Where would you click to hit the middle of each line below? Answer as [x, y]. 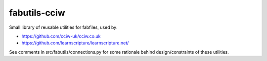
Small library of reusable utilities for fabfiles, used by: [64, 27]
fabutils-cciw [37, 13]
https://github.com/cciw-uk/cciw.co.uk [61, 36]
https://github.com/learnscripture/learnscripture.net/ [75, 43]
